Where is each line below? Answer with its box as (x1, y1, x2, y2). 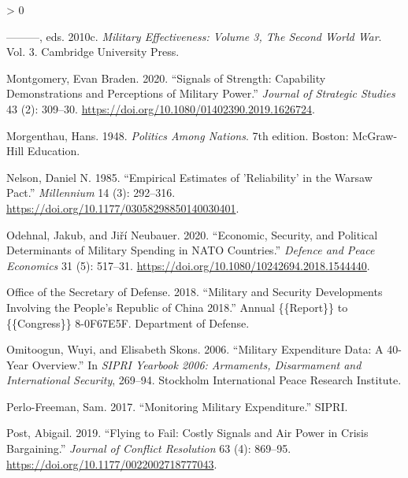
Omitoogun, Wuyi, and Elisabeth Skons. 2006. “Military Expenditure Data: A (6, 341, 384, 358)
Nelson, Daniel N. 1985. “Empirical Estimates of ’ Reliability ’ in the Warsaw (6, 169, 373, 185)
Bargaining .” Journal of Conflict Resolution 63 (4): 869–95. (6, 440, 291, 457)
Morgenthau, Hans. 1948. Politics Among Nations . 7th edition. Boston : (6, 127, 349, 143)
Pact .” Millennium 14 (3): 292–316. (6, 184, 176, 201)
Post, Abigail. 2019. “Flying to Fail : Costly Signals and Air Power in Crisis (6, 424, 369, 441)
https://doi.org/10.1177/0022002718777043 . (6, 455, 217, 472)
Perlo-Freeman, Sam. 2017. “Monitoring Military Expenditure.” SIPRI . (6, 398, 348, 414)
